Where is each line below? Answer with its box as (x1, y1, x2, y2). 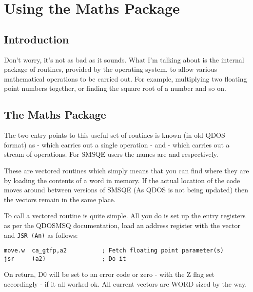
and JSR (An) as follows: (4, 229, 78, 240)
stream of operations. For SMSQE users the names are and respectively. (4, 149, 218, 159)
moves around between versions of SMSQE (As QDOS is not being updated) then (4, 185, 248, 195)
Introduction (4, 31, 69, 46)
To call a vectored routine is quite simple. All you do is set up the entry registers (4, 210, 246, 221)
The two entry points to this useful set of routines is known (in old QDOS (4, 130, 225, 140)
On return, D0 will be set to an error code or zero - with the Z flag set (4, 269, 214, 279)
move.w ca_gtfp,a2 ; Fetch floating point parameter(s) (4, 247, 224, 254)
